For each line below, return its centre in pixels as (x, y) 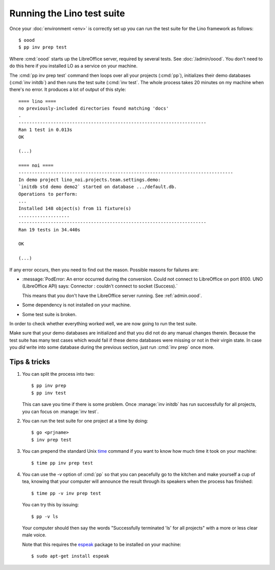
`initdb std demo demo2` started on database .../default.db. (98, 187)
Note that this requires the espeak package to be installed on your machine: (102, 544)
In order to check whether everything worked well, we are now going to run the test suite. (103, 323)
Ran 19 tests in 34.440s (49, 230)
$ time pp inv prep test (62, 463)
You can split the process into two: (59, 374)
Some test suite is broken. (49, 314)
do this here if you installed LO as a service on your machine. (73, 66)
